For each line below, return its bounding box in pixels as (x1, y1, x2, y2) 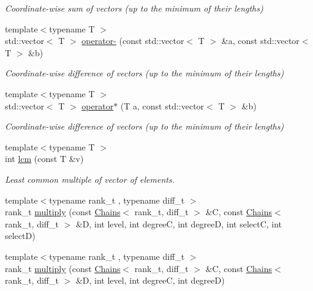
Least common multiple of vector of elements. (5, 172, 175, 185)
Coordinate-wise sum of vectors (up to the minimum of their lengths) (5, 2, 263, 14)
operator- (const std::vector (81, 34, 184, 47)
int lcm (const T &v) (5, 152, 84, 165)
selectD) (5, 229, 36, 242)
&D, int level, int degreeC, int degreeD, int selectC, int (75, 217, 282, 230)
